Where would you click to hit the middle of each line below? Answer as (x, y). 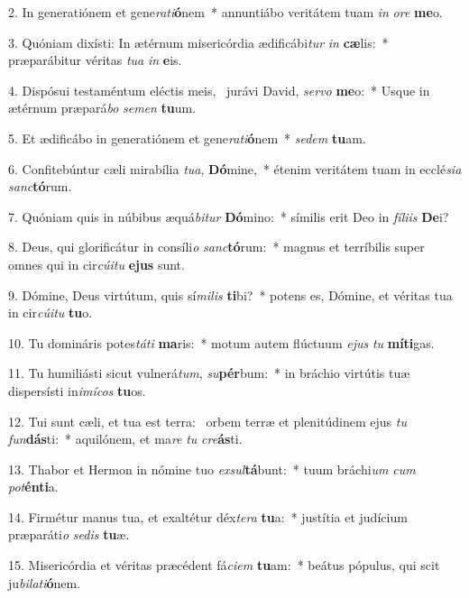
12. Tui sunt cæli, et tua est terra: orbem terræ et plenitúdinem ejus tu (207, 421)
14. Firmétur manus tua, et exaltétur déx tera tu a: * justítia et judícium (208, 516)
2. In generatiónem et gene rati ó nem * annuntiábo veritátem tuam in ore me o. (225, 12)
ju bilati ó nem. (45, 582)
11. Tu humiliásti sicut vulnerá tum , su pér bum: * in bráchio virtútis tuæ (209, 373)
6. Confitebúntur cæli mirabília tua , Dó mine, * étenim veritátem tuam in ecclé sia (235, 168)
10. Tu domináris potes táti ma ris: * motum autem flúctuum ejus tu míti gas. (221, 342)
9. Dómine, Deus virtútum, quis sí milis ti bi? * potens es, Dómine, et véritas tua (230, 294)
